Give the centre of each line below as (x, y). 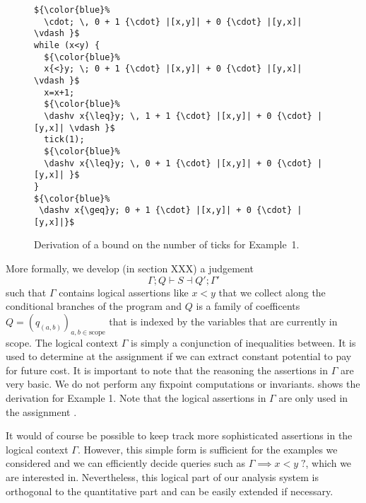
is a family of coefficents (248, 306)
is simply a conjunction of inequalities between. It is (243, 342)
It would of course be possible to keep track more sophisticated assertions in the (179, 435)
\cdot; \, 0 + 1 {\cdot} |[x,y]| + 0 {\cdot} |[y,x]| (173, 22)
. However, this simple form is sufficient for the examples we (207, 449)
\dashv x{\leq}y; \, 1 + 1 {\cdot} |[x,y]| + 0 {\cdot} (178, 116)
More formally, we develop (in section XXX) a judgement (130, 268)
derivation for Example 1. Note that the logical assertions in (136, 398)
